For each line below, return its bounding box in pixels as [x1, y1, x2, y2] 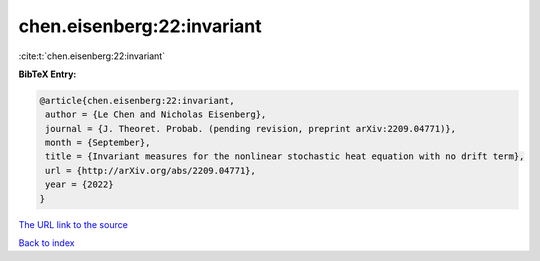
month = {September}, [45, 137, 151, 149]
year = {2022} [45, 179, 114, 190]
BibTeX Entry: [18, 68, 77, 80]
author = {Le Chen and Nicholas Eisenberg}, [45, 109, 267, 120]
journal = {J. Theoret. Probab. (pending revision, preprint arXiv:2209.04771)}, [45, 123, 457, 134]
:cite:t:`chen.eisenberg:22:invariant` [18, 50, 165, 62]
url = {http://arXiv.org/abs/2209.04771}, [45, 165, 257, 176]
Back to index [18, 237, 75, 249]
